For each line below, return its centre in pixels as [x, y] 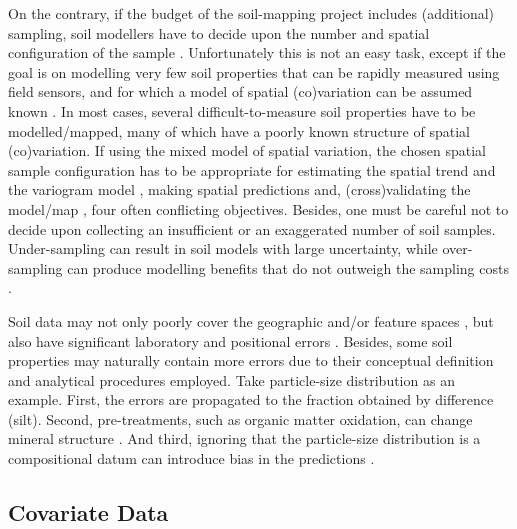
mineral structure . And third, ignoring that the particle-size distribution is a [244, 438]
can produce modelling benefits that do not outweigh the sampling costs [288, 267]
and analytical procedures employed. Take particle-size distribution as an [231, 379]
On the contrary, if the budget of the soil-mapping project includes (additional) [251, 13]
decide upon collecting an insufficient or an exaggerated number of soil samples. [252, 228]
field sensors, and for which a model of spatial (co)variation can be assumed [240, 91]
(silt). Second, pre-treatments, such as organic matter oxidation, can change [240, 418]
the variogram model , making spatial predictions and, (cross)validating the [239, 189]
